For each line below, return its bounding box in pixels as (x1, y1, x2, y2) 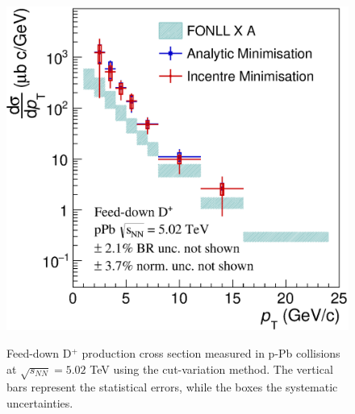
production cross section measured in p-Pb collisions (81, 345, 340, 362)
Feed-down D (6, 345, 72, 362)
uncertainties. (6, 395, 73, 412)
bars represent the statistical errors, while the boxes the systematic (6, 379, 338, 395)
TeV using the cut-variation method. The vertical (90, 360, 333, 377)
